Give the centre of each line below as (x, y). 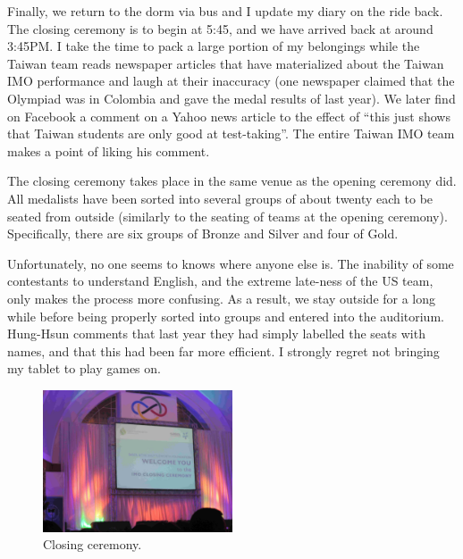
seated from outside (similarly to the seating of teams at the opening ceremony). (227, 216)
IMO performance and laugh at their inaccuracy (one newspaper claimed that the (231, 81)
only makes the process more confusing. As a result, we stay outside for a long (222, 298)
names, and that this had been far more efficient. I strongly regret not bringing (223, 350)
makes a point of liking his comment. (109, 150)
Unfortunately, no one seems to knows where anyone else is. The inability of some (231, 263)
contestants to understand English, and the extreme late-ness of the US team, (220, 281)
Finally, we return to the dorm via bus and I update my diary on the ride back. (225, 11)
